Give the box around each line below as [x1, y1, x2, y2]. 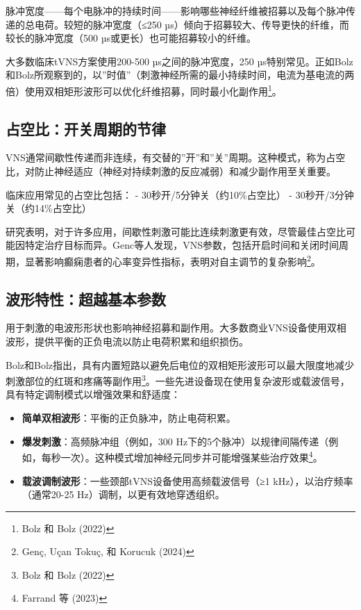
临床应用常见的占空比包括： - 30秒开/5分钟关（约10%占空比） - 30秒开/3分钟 [6, 187, 354, 201]
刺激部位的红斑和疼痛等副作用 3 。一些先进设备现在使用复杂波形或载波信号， [6, 372, 350, 388]
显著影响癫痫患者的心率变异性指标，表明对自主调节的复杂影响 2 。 [24, 252, 321, 268]
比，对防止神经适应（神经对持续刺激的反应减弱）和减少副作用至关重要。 [6, 164, 336, 179]
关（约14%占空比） [6, 201, 92, 215]
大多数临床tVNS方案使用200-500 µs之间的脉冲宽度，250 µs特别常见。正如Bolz [6, 53, 353, 68]
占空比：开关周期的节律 [6, 117, 166, 139]
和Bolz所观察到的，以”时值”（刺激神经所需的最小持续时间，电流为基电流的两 [6, 67, 355, 82]
